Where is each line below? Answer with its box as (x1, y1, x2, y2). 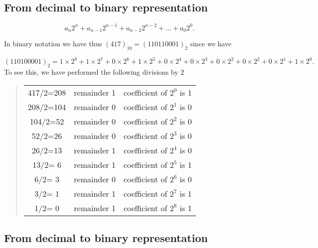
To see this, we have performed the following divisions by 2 (4, 67, 184, 77)
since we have (190, 38, 232, 49)
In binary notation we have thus (4, 38, 102, 49)
